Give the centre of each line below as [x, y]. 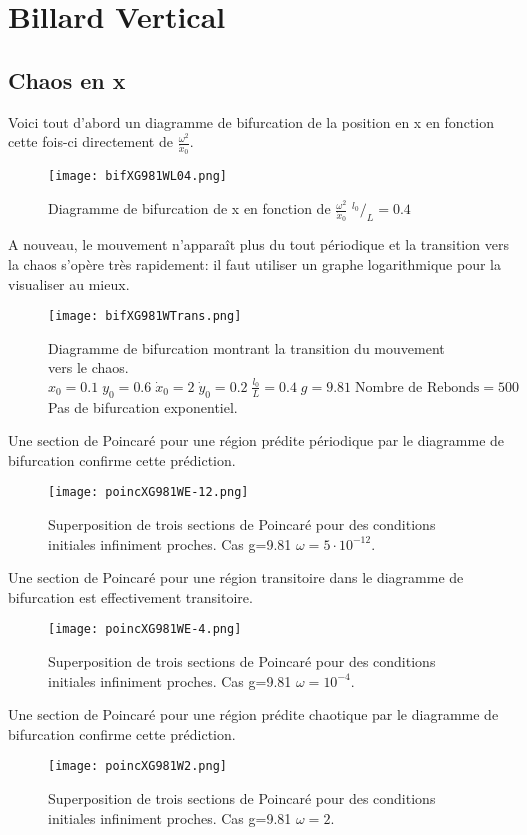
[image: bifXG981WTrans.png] [145, 316]
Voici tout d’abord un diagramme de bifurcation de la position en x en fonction [251, 121]
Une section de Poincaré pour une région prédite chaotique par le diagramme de [253, 714]
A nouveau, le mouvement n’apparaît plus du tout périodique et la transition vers [258, 244]
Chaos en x [67, 79]
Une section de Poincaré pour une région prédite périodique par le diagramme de [256, 440]
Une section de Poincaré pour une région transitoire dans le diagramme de [236, 577]
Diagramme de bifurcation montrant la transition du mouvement [246, 347]
